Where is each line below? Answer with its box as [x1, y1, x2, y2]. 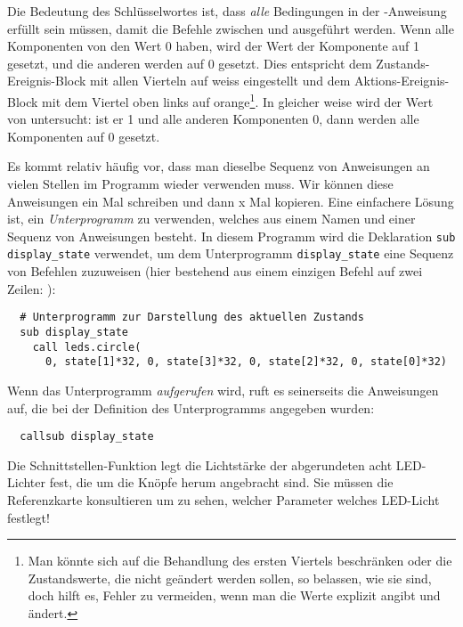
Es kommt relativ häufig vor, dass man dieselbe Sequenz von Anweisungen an [7, 157, 430, 175]
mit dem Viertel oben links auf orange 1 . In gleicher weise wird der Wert [42, 89, 434, 110]
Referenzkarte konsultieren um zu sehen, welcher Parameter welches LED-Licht [7, 490, 440, 509]
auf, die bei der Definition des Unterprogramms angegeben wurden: [7, 398, 375, 417]
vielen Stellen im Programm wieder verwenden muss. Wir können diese [7, 175, 394, 192]
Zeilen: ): [7, 279, 56, 297]
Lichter [7, 473, 46, 492]
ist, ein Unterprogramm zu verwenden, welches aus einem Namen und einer [7, 209, 416, 228]
